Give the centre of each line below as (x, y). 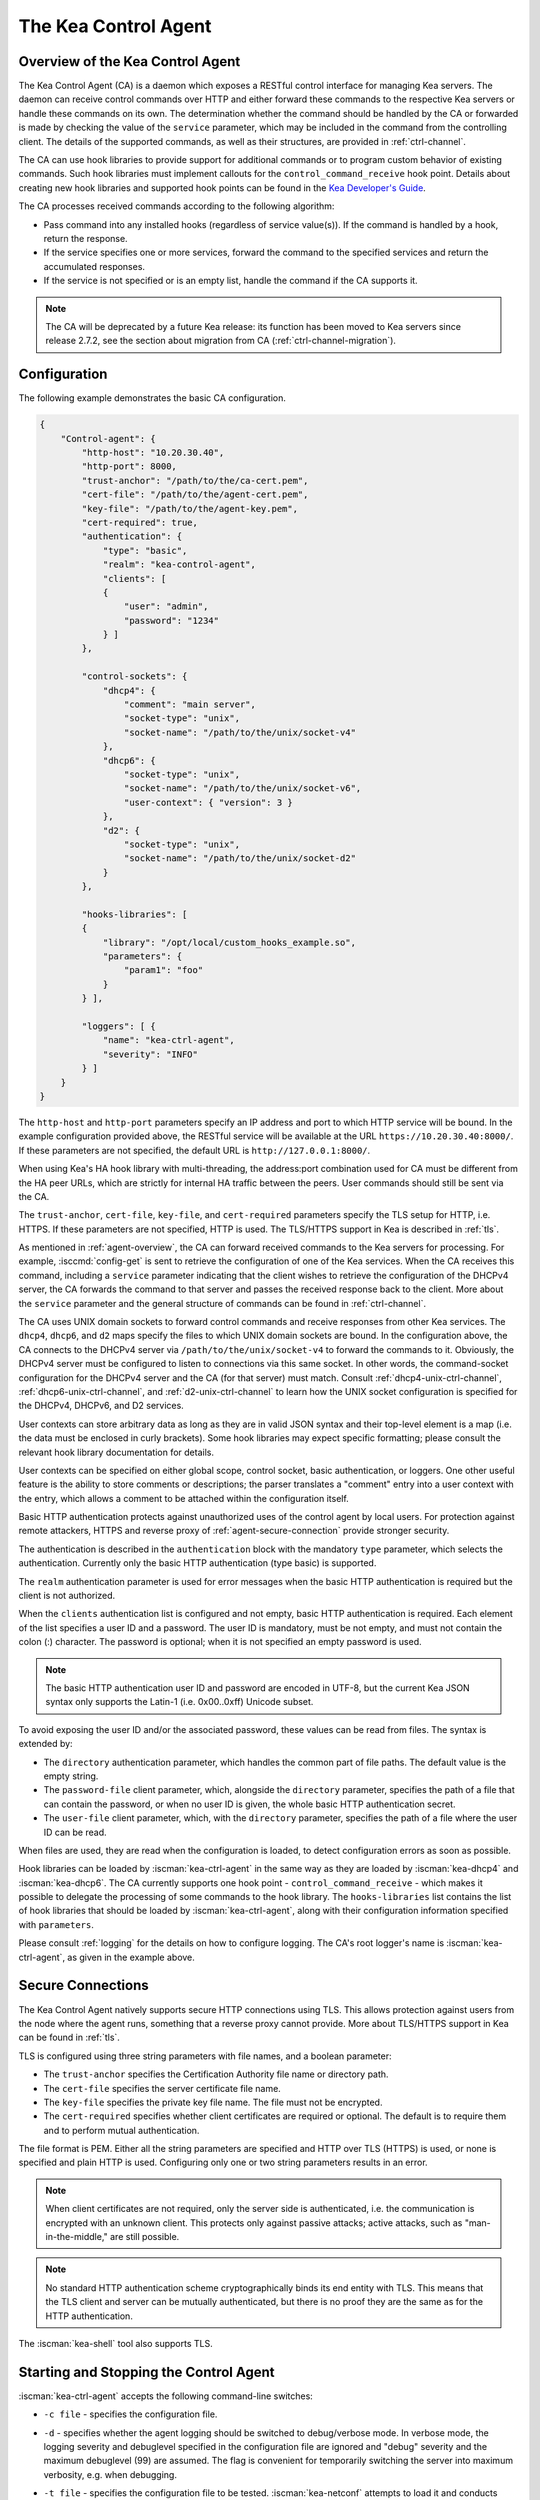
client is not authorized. (67, 1596)
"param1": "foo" (163, 970)
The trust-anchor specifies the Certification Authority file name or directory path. (216, 2074)
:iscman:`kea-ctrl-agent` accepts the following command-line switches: (166, 2396)
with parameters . (56, 1924)
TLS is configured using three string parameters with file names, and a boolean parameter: (205, 2056)
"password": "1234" (171, 620)
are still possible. (145, 2237)
